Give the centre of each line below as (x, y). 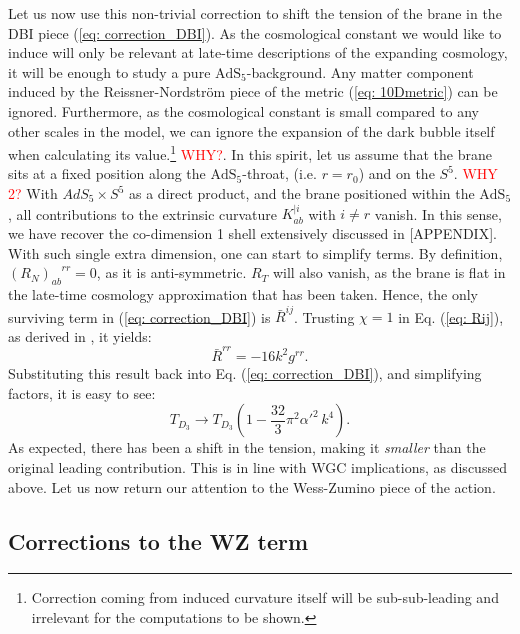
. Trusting (324, 316)
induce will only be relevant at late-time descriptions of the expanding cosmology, (258, 52)
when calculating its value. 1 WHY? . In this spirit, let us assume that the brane (250, 152)
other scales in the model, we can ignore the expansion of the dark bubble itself (251, 130)
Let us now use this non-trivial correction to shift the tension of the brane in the (255, 13)
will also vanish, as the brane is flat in (389, 272)
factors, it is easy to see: (82, 392)
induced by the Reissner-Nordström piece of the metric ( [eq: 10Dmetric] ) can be (253, 91)
